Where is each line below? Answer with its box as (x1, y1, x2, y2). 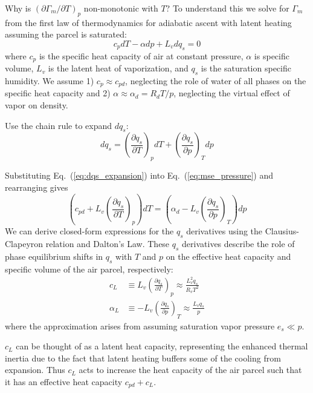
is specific (254, 49, 289, 62)
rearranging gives (5, 180, 68, 193)
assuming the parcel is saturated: (5, 28, 127, 41)
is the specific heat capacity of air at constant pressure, (39, 49, 244, 62)
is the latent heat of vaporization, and (48, 62, 189, 74)
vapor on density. (5, 99, 68, 111)
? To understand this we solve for (166, 2, 289, 14)
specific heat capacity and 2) (5, 87, 111, 99)
